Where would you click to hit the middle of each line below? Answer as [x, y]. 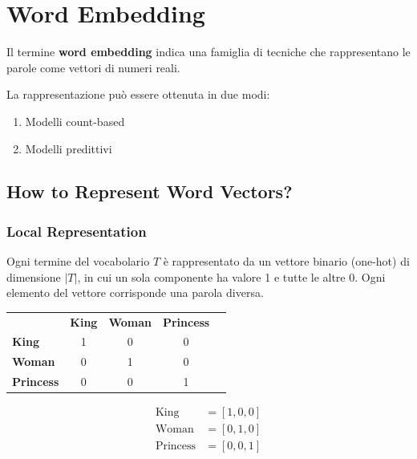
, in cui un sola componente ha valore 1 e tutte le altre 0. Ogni [231, 276]
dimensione [34, 276]
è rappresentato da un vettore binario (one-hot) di [286, 261]
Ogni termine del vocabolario [78, 261]
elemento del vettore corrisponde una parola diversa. [135, 292]
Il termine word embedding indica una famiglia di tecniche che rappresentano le [208, 52]
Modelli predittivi [69, 148]
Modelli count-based [75, 121]
